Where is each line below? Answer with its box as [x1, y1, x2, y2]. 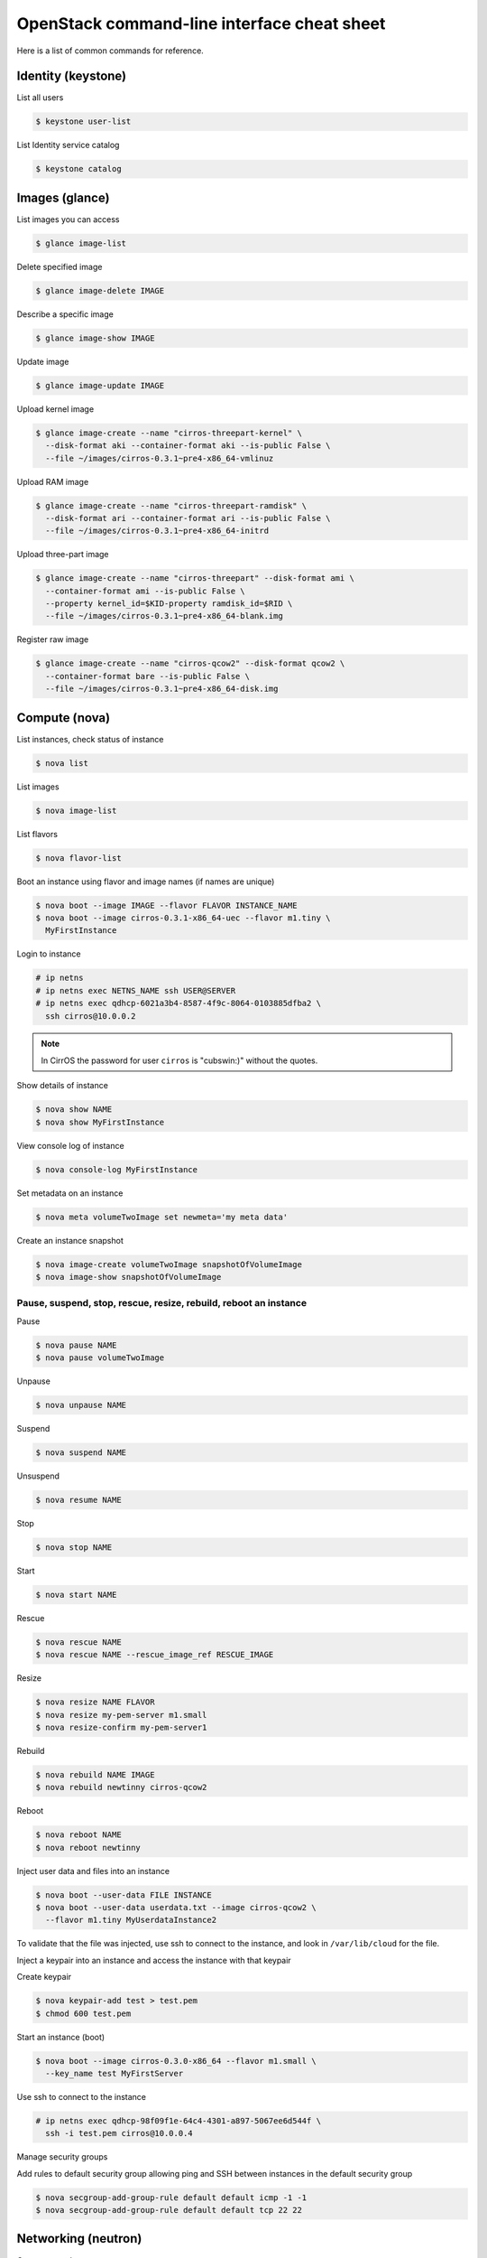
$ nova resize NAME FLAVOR [35, 1697, 155, 1707]
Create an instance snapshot [16, 1235, 124, 1246]
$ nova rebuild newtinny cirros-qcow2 [35, 1782, 207, 1793]
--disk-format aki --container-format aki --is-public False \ [45, 441, 331, 451]
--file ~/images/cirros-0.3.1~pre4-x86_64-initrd [45, 526, 270, 537]
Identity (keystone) [16, 69, 127, 84]
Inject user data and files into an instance [16, 1865, 170, 1876]
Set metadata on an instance [16, 1188, 124, 1199]
